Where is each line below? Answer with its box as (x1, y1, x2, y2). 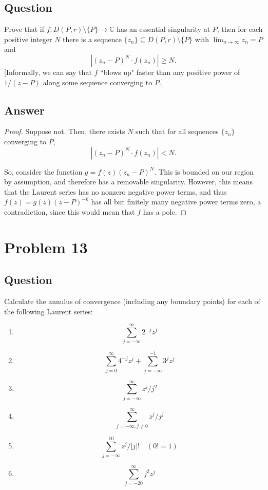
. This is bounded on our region (154, 166, 254, 177)
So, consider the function (4, 166, 83, 177)
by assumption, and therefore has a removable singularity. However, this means (4, 176, 253, 187)
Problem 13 (4, 236, 88, 257)
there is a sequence (63, 33, 122, 44)
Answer (4, 102, 45, 118)
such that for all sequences (136, 126, 219, 137)
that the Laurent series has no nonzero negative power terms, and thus (4, 186, 227, 197)
